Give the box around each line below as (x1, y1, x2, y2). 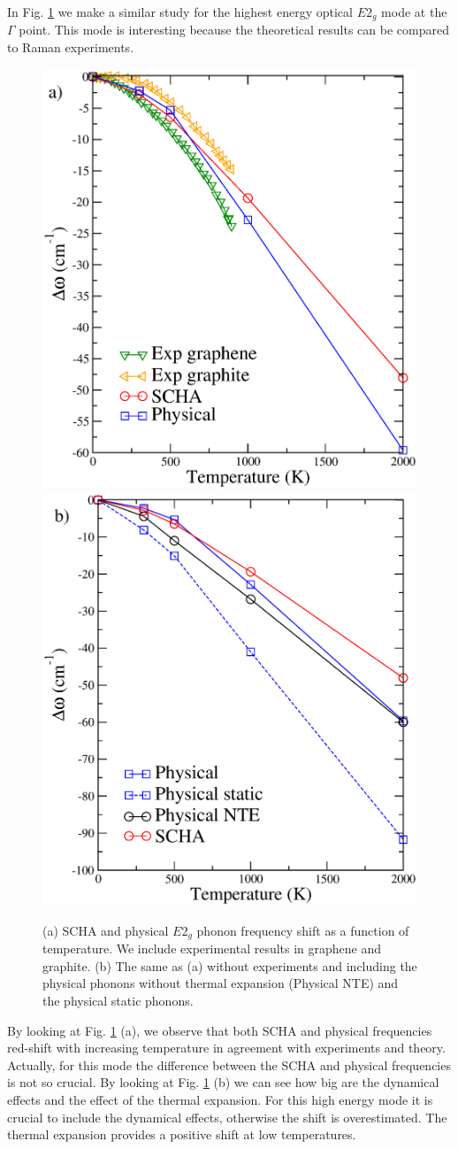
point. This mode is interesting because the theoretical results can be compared (19, 20, 449, 39)
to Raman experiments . (7, 38, 134, 57)
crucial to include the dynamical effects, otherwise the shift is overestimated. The (7, 1107, 447, 1126)
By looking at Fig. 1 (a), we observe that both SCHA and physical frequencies (7, 1021, 432, 1039)
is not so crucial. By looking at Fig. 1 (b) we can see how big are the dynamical (7, 1073, 439, 1091)
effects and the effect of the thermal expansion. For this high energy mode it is (7, 1090, 433, 1108)
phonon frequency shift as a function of (196, 921, 409, 939)
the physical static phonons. (42, 991, 194, 1009)
